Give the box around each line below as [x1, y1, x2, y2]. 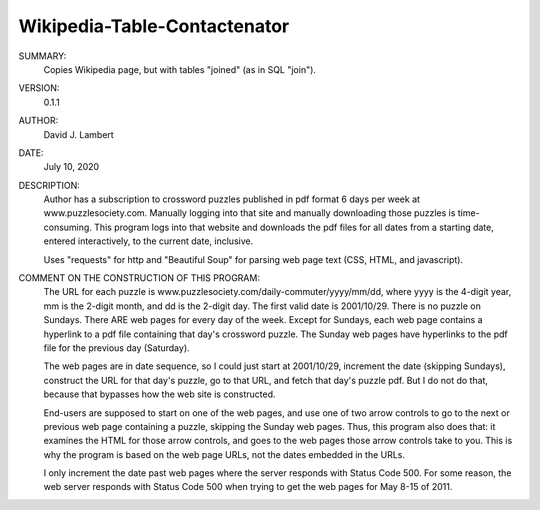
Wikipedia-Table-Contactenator [18, 15, 290, 37]
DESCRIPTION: [18, 179, 80, 191]
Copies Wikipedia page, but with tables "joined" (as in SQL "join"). [43, 63, 317, 75]
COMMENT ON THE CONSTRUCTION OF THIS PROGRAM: [18, 272, 260, 284]
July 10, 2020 [43, 161, 100, 173]
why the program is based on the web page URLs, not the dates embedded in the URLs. [43, 448, 405, 460]
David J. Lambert [43, 128, 114, 140]
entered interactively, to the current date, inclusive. [43, 235, 254, 247]
